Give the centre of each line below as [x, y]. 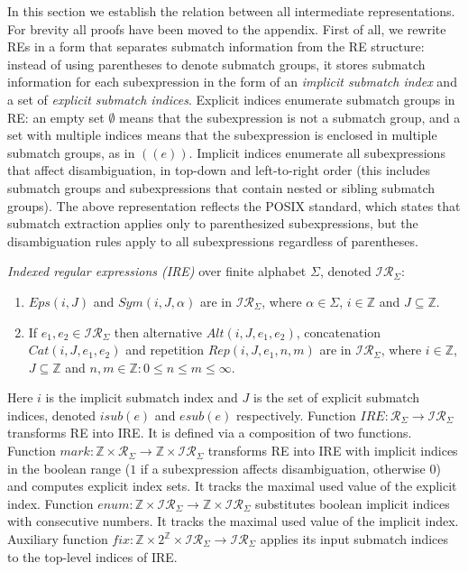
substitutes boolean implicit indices [353, 503]
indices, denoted [52, 415]
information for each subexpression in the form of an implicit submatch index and [232, 82]
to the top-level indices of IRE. [92, 556]
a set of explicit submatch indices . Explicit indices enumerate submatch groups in [231, 99]
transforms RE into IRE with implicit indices [333, 451]
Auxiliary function [58, 539]
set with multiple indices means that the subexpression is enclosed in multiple [222, 135]
